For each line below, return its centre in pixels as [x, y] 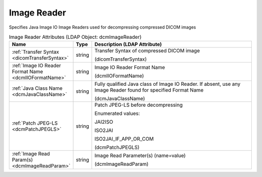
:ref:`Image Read [31, 154]
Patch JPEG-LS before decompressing [139, 105]
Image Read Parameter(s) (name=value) [140, 156]
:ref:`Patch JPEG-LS [35, 123]
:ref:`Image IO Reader [36, 65]
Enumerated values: [117, 113]
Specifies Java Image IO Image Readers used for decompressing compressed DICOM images [103, 27]
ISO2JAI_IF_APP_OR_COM [124, 139]
